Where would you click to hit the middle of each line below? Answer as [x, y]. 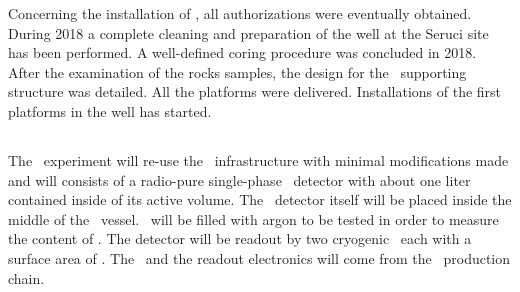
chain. [26, 277]
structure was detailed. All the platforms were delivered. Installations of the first [255, 91]
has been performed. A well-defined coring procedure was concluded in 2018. [242, 52]
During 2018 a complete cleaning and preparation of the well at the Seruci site [248, 32]
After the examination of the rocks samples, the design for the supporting [237, 71]
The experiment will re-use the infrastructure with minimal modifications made [258, 159]
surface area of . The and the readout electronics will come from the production [259, 257]
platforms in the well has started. [110, 110]
